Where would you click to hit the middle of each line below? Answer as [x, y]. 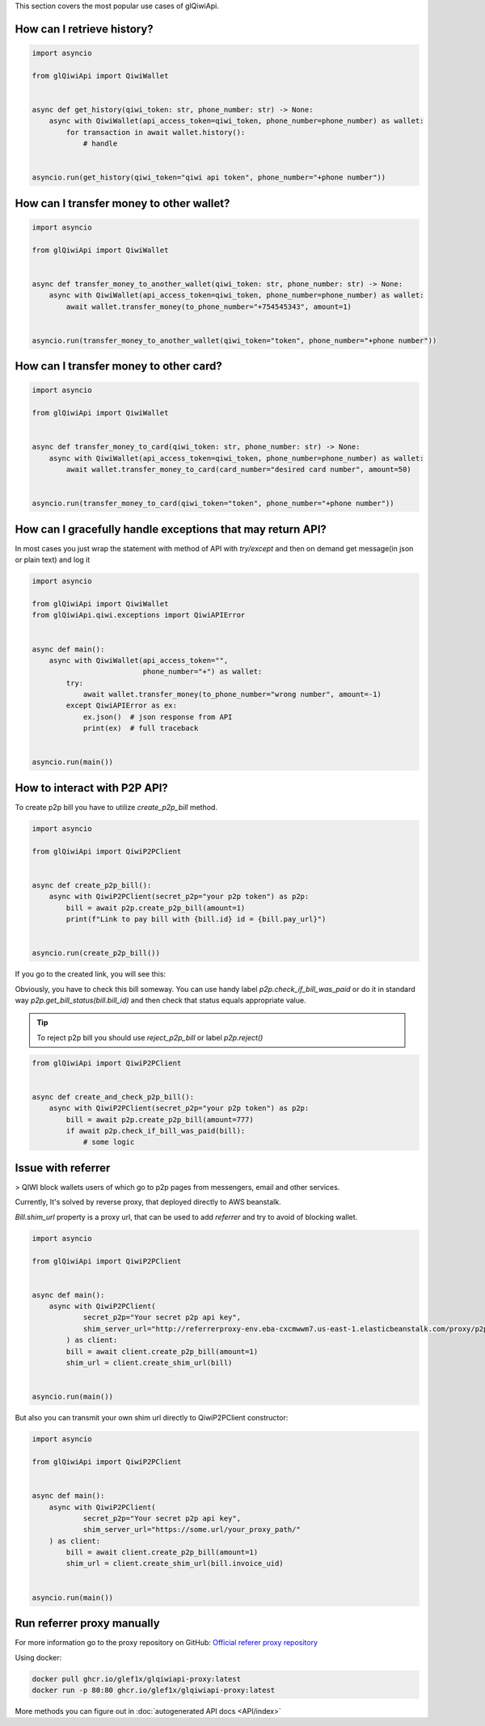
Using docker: [38, 1657]
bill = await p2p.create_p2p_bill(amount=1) [156, 908]
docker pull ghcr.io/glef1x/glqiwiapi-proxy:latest [137, 1679]
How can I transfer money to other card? [118, 367]
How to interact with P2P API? [92, 788]
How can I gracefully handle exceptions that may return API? [171, 529]
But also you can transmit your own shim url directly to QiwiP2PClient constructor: [152, 1418]
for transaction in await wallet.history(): [156, 132]
